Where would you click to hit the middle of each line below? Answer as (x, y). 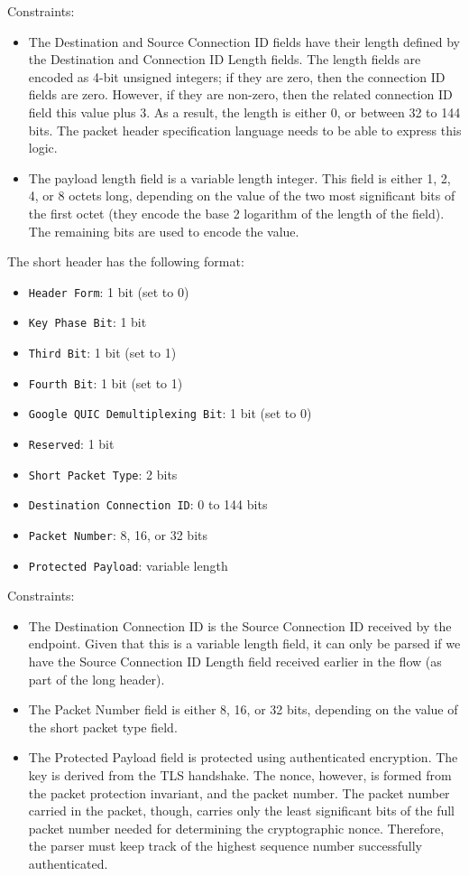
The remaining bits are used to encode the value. (164, 231)
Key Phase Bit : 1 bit (87, 322)
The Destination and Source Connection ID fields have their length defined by (244, 41)
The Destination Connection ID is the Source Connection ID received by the (240, 625)
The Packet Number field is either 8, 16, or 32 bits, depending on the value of (243, 709)
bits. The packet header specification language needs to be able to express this (245, 130)
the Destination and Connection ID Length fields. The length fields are (225, 59)
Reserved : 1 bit (71, 443)
